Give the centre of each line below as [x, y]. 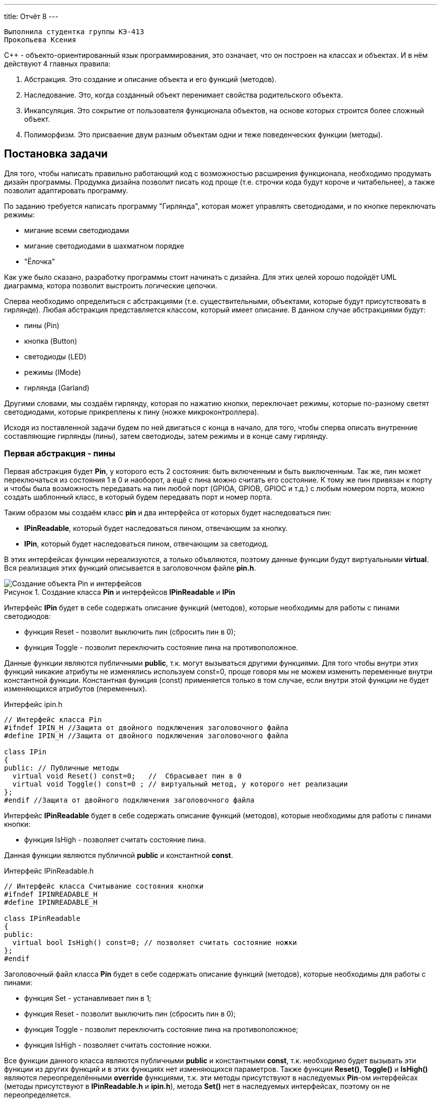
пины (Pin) [42, 325]
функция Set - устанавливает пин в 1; [88, 998]
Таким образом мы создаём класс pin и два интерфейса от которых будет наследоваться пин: [168, 512]
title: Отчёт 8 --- [31, 16]
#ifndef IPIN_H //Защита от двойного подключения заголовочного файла [146, 727]
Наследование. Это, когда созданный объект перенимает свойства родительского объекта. [184, 95]
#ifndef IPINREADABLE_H [51, 894]
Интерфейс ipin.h [33, 704]
